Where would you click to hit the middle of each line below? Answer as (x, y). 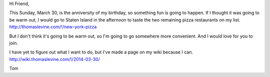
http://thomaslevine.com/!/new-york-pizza (53, 27)
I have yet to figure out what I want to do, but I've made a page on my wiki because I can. (101, 52)
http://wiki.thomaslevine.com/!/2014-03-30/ (54, 59)
